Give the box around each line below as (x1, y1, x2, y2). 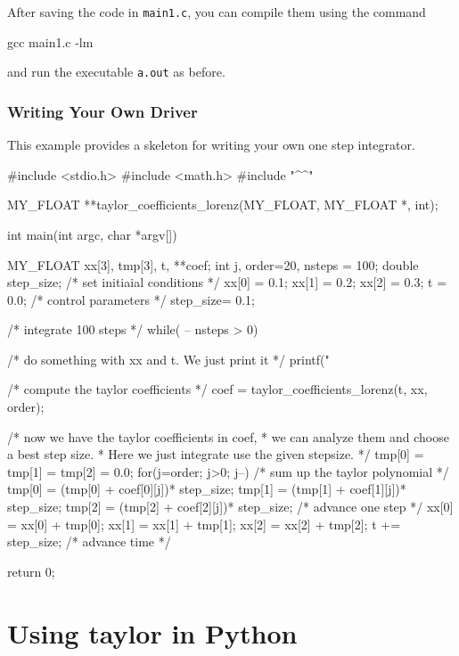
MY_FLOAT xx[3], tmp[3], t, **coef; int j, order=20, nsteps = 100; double (7, 255, 419, 274)
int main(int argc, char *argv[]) (7, 225, 177, 243)
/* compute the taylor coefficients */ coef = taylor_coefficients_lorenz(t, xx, (7, 380, 428, 398)
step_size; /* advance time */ (7, 532, 171, 551)
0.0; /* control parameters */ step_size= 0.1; (7, 290, 255, 308)
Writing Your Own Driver (7, 100, 198, 122)
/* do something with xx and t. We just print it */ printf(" (7, 349, 330, 368)
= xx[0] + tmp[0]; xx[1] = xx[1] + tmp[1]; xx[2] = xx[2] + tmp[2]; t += (7, 514, 401, 533)
